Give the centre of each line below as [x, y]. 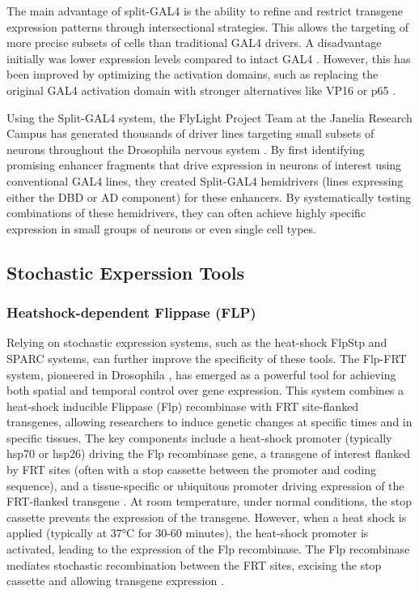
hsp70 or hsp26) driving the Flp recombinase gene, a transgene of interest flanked [208, 453]
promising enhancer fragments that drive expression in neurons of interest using [204, 165]
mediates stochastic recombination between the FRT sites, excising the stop [194, 564]
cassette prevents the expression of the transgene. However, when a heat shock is [207, 517]
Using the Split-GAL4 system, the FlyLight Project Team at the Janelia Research [209, 117]
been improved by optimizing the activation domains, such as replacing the [193, 74]
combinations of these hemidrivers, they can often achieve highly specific [186, 213]
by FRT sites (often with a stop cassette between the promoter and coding [191, 470]
